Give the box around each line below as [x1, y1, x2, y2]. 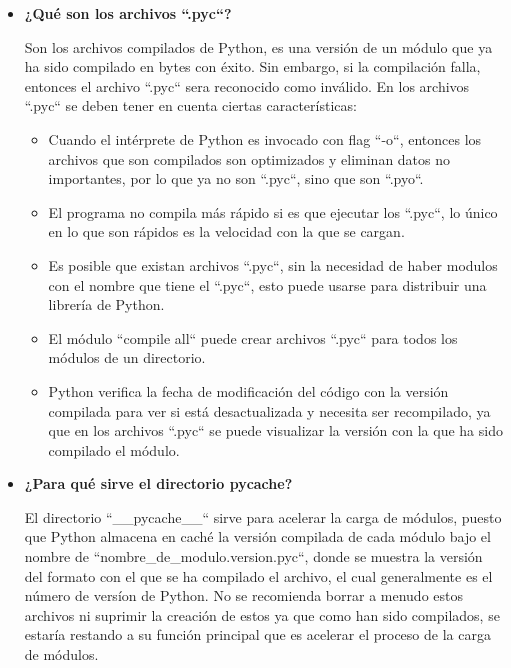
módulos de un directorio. [48, 347, 206, 368]
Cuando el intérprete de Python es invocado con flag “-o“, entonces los [48, 128, 482, 149]
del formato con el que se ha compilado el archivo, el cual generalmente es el [24, 565, 493, 586]
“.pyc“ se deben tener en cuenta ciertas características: [24, 95, 357, 116]
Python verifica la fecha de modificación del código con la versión [48, 380, 449, 401]
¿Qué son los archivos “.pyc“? [24, 3, 232, 23]
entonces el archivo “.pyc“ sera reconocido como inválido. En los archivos [24, 75, 470, 96]
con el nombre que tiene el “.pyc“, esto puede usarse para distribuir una [48, 274, 487, 295]
